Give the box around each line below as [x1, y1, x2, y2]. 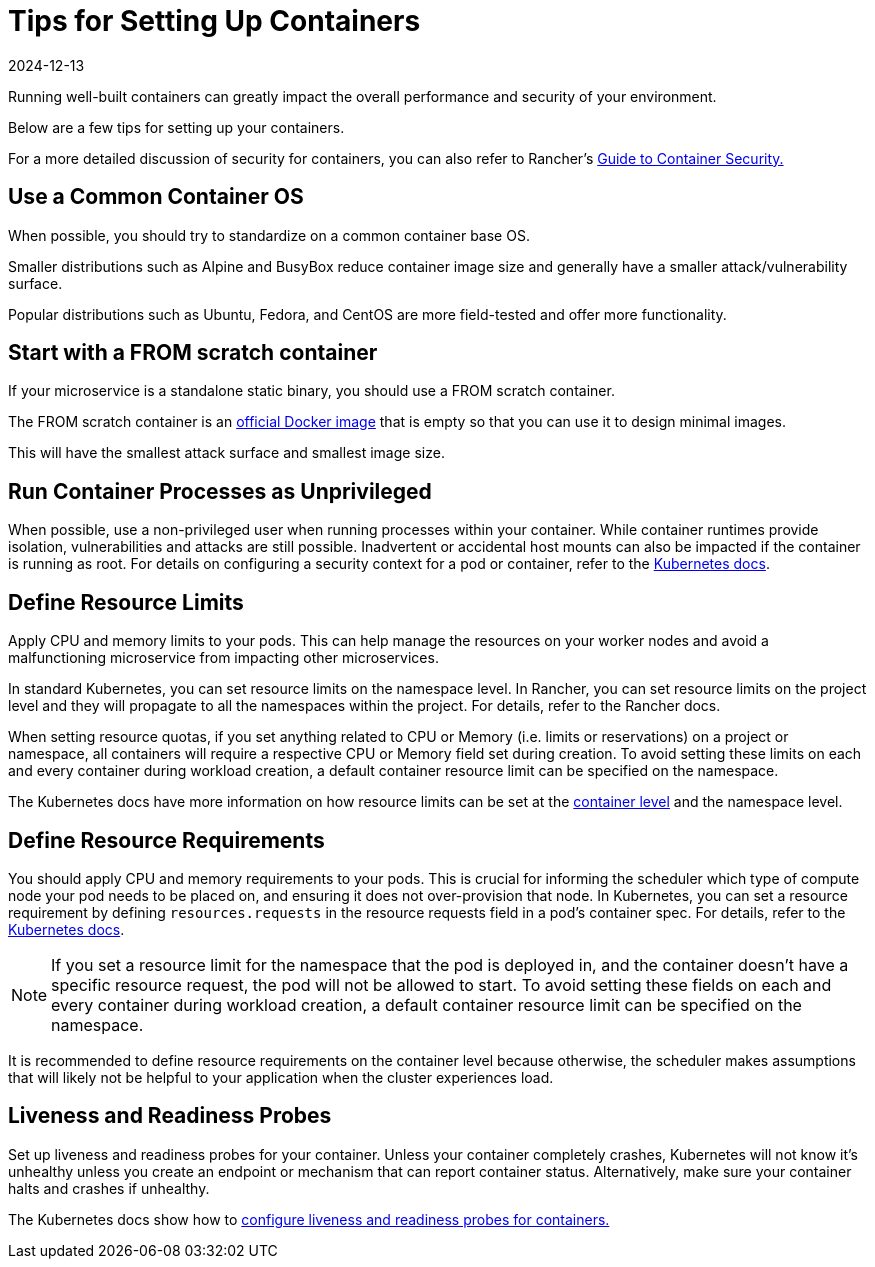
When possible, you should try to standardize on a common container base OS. [8, 226, 530, 244]
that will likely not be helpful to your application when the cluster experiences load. [8, 1068, 554, 1086]
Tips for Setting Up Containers [8, 4, 421, 38]
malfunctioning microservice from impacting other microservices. [8, 649, 439, 667]
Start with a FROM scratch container [8, 340, 378, 366]
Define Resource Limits [8, 589, 244, 615]
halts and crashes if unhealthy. [8, 1179, 210, 1197]
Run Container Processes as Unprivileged [8, 478, 432, 504]
